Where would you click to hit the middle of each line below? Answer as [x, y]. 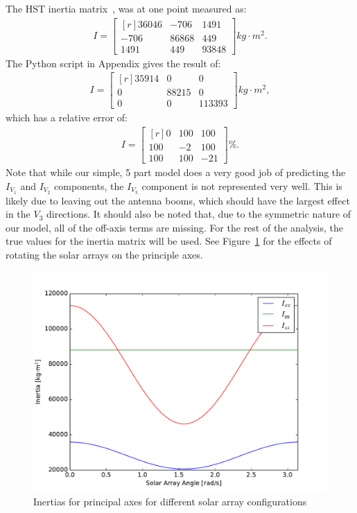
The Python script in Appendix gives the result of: [113, 63]
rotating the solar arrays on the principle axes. [104, 254]
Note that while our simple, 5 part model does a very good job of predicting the [176, 172]
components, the [89, 185]
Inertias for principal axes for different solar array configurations [170, 502]
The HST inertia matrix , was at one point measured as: [126, 8]
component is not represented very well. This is [242, 185]
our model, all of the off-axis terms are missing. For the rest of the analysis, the [175, 227]
